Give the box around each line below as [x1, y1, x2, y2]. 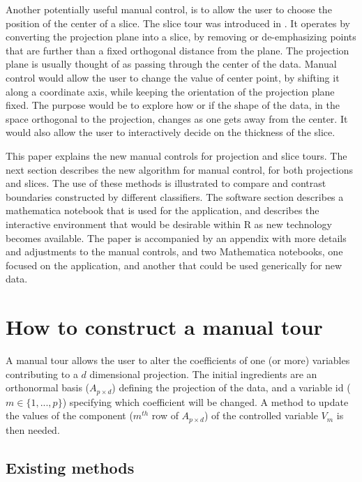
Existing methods [6, 456, 135, 478]
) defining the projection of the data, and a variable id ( [112, 380, 351, 395]
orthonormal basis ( [6, 380, 90, 395]
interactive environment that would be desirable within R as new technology [6, 216, 332, 231]
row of [151, 408, 179, 423]
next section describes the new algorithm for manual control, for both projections [6, 162, 353, 176]
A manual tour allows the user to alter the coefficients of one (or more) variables [6, 353, 350, 367]
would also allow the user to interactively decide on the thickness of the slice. [6, 125, 335, 140]
